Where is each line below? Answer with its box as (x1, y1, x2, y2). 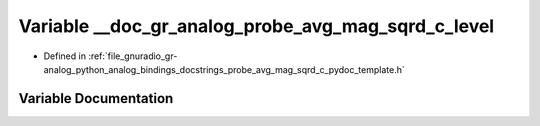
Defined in (43, 50, 87, 62)
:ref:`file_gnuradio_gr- (88, 50, 178, 62)
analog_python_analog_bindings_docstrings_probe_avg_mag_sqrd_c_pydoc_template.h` (43, 63, 405, 75)
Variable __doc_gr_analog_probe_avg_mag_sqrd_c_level (18, 15, 495, 37)
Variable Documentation (18, 90, 174, 107)
